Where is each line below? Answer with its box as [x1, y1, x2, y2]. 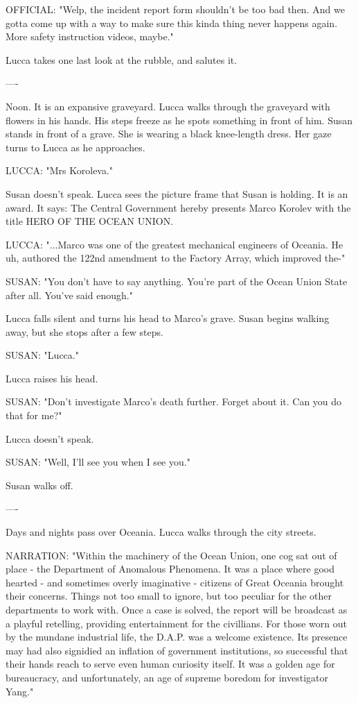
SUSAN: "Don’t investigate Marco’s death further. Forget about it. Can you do [6, 394, 342, 409]
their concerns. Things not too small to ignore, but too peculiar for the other [6, 588, 332, 603]
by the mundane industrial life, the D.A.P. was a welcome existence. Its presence [6, 629, 348, 644]
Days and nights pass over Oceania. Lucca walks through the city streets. [6, 525, 316, 539]
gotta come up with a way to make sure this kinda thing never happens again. [6, 15, 338, 30]
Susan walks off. [6, 477, 73, 492]
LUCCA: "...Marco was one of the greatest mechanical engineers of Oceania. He [6, 237, 343, 251]
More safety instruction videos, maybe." [6, 29, 174, 44]
